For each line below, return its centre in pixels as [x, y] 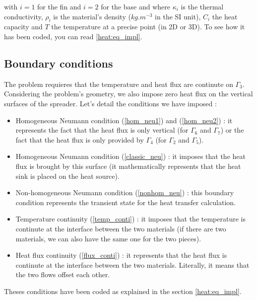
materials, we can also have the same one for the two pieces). [108, 238]
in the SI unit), [178, 16]
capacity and [23, 27]
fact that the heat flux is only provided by [80, 139]
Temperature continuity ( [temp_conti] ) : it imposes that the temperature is [130, 219]
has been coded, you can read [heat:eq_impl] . [73, 36]
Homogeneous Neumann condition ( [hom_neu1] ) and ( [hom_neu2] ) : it [124, 120]
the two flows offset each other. [63, 274]
